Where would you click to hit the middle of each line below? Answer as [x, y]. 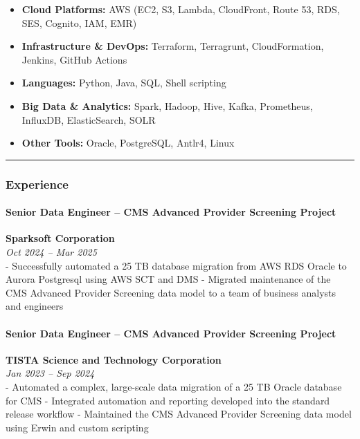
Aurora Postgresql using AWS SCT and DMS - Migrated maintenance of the [168, 279]
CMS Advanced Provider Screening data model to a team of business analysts [171, 292]
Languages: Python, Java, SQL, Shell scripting [124, 83]
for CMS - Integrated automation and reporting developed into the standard [168, 400]
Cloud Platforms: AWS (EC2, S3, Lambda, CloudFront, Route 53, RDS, [181, 9]
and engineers [35, 306]
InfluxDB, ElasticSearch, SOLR [89, 119]
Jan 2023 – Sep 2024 [50, 373]
